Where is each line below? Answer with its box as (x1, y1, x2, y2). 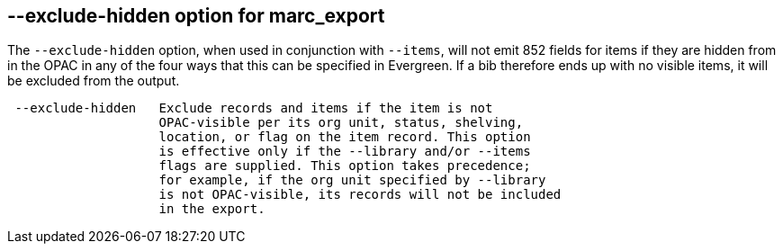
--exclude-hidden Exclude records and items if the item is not (14, 101, 493, 116)
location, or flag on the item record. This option (158, 130, 531, 145)
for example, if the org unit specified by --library (158, 173, 546, 188)
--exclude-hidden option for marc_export (7, 4, 385, 27)
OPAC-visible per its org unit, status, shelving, (158, 115, 524, 130)
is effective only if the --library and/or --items (158, 144, 531, 159)
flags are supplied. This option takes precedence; (158, 158, 531, 174)
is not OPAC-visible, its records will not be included (158, 187, 562, 202)
